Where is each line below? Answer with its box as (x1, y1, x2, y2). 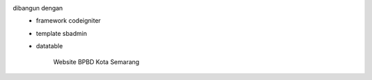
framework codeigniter (36, 17, 101, 25)
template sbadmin (36, 29, 87, 37)
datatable (36, 42, 63, 50)
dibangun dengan (12, 4, 63, 12)
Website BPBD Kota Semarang (53, 57, 140, 66)
